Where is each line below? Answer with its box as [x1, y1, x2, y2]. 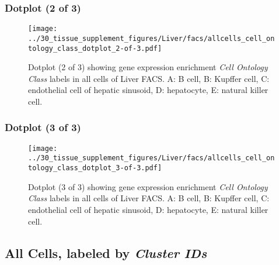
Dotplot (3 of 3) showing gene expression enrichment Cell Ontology [28, 180, 268, 192]
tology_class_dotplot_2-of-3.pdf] [28, 44, 162, 53]
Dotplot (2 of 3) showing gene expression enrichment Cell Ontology [28, 61, 268, 73]
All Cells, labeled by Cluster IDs [5, 243, 207, 261]
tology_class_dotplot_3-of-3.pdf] [28, 164, 162, 173]
